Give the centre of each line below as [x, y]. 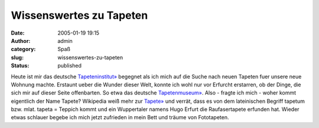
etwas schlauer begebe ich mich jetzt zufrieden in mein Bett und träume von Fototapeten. [120, 117]
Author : [21, 41]
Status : [20, 66]
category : [23, 49]
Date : [18, 33]
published [70, 66]
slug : [17, 57]
